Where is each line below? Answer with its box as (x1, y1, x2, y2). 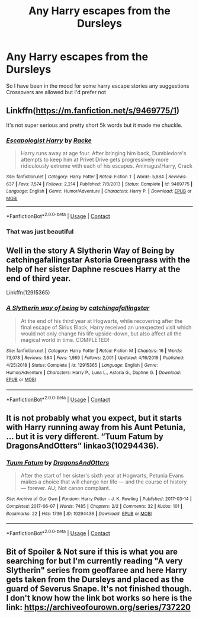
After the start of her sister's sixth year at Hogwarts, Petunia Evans (20, 472, 184, 479)
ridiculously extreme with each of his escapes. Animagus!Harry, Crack (20, 162, 192, 169)
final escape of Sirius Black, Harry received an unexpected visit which (20, 324, 192, 331)
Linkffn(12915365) (6, 289, 50, 296)
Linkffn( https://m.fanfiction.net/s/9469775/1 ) (6, 105, 179, 116)
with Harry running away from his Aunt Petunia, (6, 422, 186, 433)
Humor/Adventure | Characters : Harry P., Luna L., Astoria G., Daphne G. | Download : (6, 369, 181, 376)
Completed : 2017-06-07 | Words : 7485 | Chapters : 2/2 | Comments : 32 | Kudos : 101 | (6, 503, 182, 509)
